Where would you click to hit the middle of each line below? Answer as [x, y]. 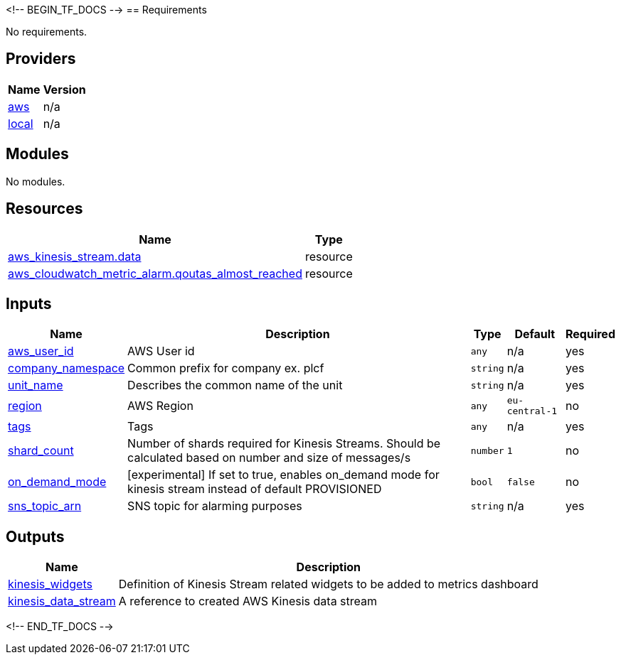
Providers [41, 59]
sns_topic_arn [45, 506]
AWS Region [160, 406]
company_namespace [67, 368]
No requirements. [47, 32]
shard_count [41, 451]
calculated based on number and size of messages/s [269, 458]
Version [64, 89]
